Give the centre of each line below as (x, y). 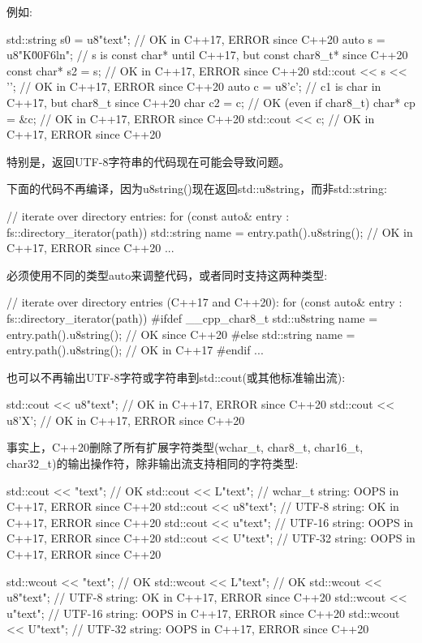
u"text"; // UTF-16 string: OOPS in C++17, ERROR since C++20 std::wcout (203, 613)
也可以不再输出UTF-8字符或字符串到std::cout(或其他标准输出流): (176, 377)
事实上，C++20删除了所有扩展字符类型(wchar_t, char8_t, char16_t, (185, 447)
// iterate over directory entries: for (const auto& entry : (148, 215)
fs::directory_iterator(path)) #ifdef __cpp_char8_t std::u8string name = (192, 317)
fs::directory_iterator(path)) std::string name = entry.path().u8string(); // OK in (210, 231)
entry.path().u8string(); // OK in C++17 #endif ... (135, 350)
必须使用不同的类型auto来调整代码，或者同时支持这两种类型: (167, 274)
